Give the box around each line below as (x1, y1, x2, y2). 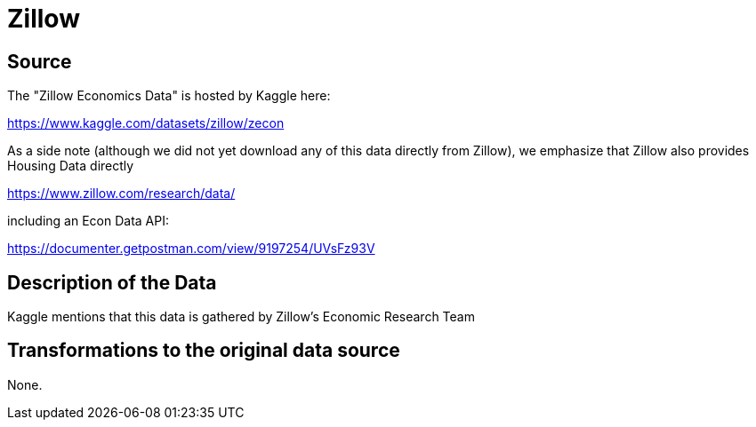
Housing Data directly (7, 158, 134, 174)
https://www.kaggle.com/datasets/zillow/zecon (7, 115, 285, 131)
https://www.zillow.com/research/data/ (7, 186, 236, 202)
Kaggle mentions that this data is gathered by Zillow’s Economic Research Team (7, 309, 475, 325)
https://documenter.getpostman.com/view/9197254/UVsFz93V (7, 241, 375, 257)
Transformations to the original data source (7, 339, 400, 362)
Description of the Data (7, 271, 217, 294)
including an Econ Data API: (7, 213, 169, 229)
